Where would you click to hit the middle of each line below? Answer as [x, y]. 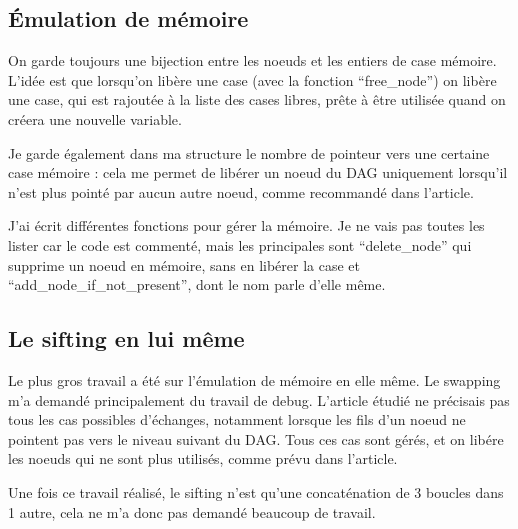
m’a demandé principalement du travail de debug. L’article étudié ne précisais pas [259, 399]
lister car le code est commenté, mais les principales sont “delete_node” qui [240, 244]
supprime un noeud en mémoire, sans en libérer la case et [184, 264]
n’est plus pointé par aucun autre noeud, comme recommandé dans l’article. [241, 191]
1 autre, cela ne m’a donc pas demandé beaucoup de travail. [192, 511]
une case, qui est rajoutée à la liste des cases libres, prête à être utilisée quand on [257, 99]
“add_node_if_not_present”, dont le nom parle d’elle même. [197, 284]
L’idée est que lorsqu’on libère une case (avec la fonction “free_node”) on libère [252, 79]
